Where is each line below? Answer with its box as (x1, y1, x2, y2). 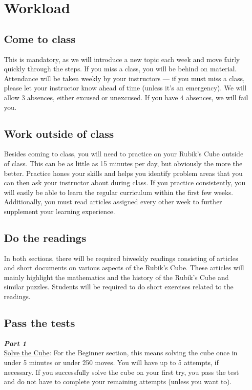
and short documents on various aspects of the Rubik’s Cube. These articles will (4, 262, 244, 273)
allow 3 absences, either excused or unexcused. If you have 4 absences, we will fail (4, 92, 248, 102)
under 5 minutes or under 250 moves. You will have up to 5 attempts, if (4, 357, 219, 368)
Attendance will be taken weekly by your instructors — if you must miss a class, (4, 73, 245, 83)
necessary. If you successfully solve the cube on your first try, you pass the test (4, 367, 239, 377)
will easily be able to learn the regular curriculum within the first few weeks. (4, 187, 233, 197)
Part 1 (4, 338, 26, 348)
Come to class (4, 31, 76, 46)
